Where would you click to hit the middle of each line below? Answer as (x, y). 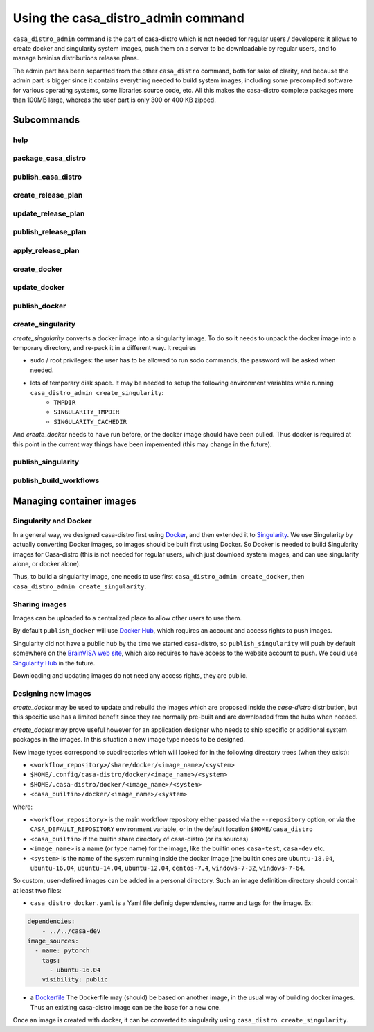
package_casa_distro (50, 158)
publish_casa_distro (47, 177)
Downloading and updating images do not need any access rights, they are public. (130, 675)
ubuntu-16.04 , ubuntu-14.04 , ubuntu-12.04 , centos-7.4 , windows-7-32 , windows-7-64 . (168, 868)
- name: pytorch (62, 951)
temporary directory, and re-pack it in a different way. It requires (105, 348)
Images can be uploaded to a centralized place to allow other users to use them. (127, 618)
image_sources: (53, 941)
